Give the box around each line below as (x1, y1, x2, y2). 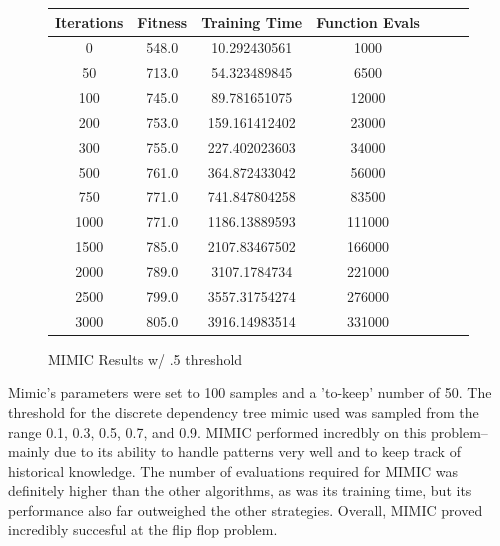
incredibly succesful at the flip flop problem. (8, 519, 278, 540)
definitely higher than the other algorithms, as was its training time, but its (8, 480, 472, 501)
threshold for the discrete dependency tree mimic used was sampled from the (8, 401, 479, 422)
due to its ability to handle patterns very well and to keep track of (54, 441, 461, 462)
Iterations (55, 11, 124, 32)
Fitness (137, 11, 188, 32)
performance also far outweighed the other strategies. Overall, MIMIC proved (8, 499, 483, 520)
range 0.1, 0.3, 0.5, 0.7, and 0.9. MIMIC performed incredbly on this (8, 421, 427, 442)
